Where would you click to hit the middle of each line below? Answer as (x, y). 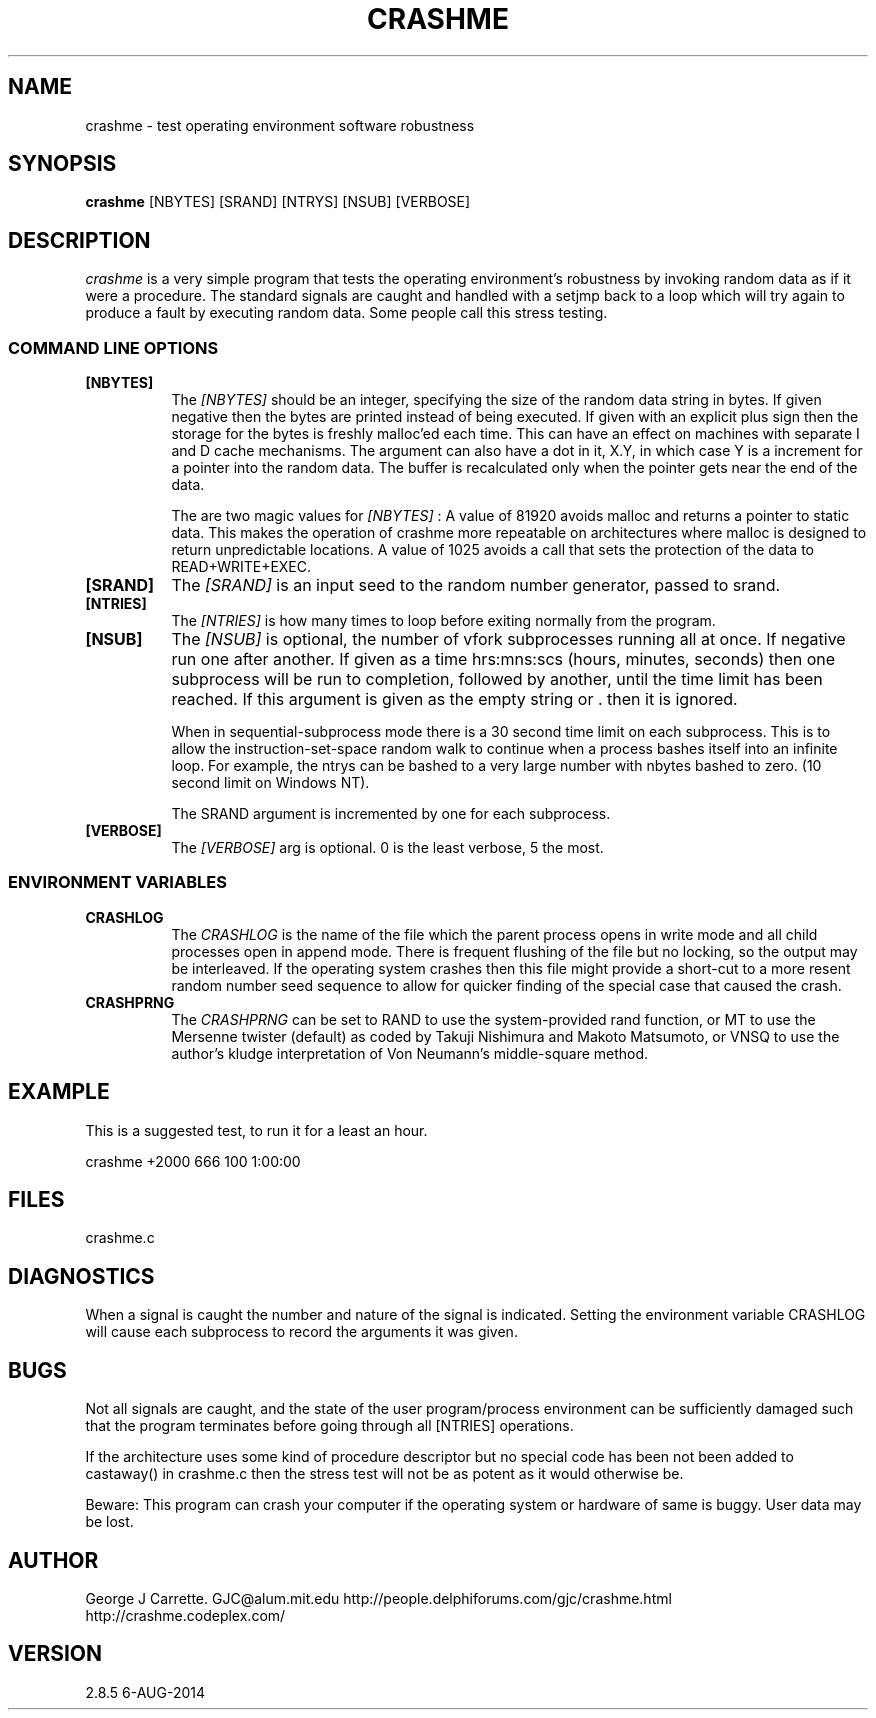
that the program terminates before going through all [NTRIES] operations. (329, 1426)
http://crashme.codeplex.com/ (185, 1615)
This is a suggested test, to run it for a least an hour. (256, 1130)
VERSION (55, 1654)
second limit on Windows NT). (270, 783)
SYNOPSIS (62, 164)
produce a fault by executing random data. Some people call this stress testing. (346, 313)
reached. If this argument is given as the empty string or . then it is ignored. (454, 699)
